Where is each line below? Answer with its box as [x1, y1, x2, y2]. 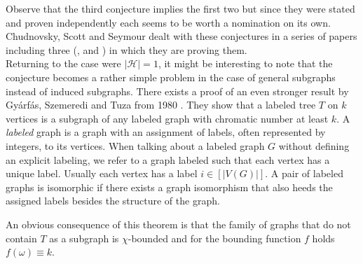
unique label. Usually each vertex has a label [6, 166, 198, 181]
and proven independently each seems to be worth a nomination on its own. [6, 15, 331, 29]
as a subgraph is [49, 230, 119, 245]
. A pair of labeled [265, 166, 343, 181]
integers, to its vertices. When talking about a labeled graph [6, 138, 265, 153]
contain [6, 230, 37, 245]
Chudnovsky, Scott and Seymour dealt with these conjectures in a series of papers [6, 29, 357, 43]
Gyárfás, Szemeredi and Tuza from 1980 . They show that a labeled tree [6, 97, 316, 112]
